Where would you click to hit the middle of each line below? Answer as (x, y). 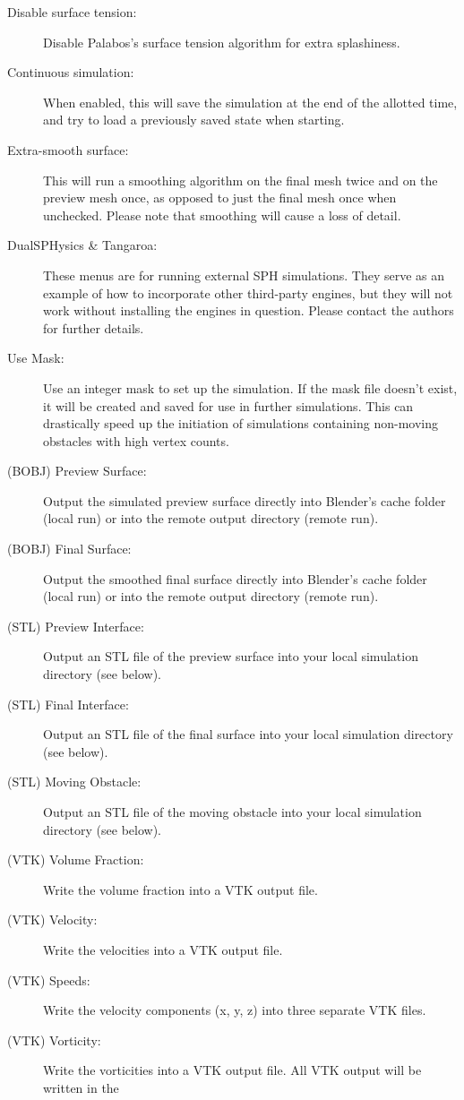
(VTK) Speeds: (49, 980)
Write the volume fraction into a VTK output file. (180, 889)
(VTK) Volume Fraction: (76, 859)
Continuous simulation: (71, 72)
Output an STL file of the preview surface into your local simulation (231, 656)
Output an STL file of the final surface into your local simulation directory (248, 734)
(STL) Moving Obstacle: (74, 782)
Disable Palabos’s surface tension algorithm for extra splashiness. (222, 42)
